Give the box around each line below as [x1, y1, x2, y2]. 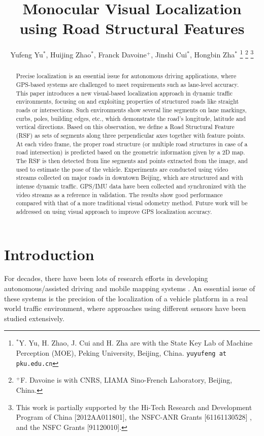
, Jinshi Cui [151, 49, 187, 59]
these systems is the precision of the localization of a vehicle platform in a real [4, 293, 248, 303]
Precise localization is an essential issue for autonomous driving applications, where [16, 72, 237, 80]
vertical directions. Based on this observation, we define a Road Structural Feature [16, 122, 235, 131]
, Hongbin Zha [189, 49, 235, 59]
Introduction [4, 243, 94, 264]
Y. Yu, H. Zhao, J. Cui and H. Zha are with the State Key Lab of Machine [19, 337, 253, 348]
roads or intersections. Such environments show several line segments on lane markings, [16, 105, 247, 114]
